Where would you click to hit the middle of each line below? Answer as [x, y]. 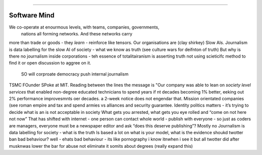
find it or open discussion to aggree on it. [50, 63]
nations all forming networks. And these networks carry [77, 33]
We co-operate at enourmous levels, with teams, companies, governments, [84, 27]
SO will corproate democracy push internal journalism [75, 74]
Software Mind [32, 15]
